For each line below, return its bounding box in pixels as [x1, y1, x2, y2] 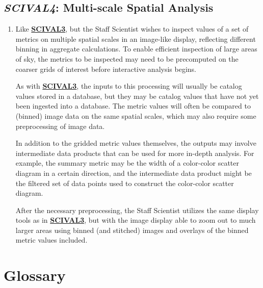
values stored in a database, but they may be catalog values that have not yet [15, 90, 259, 101]
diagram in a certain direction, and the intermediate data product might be [15, 167, 252, 178]
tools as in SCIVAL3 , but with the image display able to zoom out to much [15, 215, 256, 225]
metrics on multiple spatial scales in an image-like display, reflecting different [15, 33, 256, 44]
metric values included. [15, 234, 88, 245]
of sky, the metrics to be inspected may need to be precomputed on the [15, 53, 239, 64]
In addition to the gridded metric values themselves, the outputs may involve [15, 138, 256, 148]
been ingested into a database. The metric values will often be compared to [15, 100, 251, 111]
